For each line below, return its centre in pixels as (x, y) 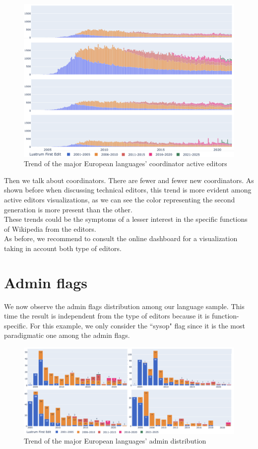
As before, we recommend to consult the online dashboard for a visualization (121, 238)
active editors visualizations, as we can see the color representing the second (120, 200)
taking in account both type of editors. (63, 248)
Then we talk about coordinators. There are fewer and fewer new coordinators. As (129, 180)
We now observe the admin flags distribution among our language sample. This (124, 306)
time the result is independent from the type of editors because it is (107, 316)
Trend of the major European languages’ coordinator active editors (126, 163)
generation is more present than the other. (68, 209)
